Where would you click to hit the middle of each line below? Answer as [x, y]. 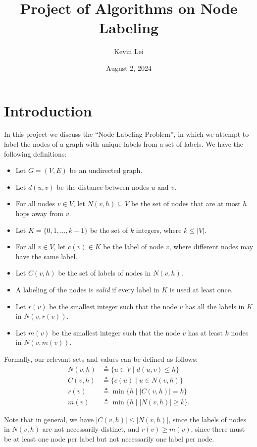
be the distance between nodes [103, 187]
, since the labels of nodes [207, 419]
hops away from [39, 213]
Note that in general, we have [49, 419]
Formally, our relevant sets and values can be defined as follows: [101, 359]
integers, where [159, 230]
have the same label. [47, 256]
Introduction [48, 110]
